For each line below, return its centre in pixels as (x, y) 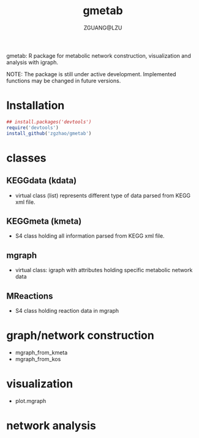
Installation (36, 106)
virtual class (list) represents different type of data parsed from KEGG (103, 195)
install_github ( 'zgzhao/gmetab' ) (49, 133)
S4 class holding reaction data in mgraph (67, 310)
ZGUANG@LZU (103, 28)
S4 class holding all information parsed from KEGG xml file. (90, 236)
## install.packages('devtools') (49, 122)
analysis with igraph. (32, 62)
